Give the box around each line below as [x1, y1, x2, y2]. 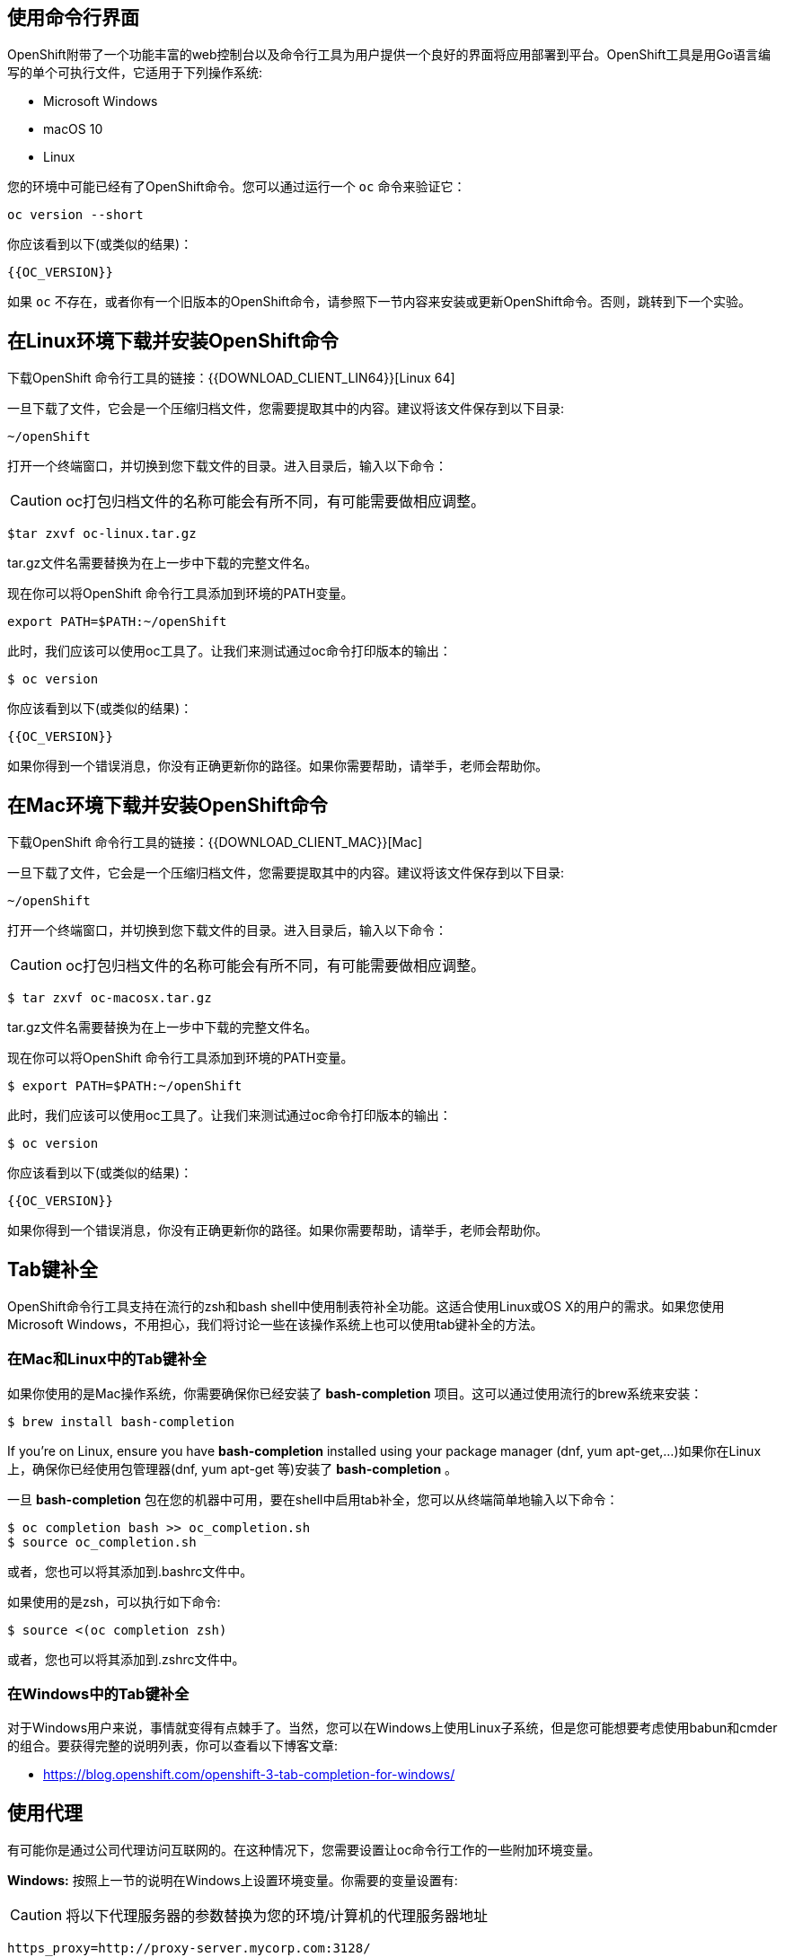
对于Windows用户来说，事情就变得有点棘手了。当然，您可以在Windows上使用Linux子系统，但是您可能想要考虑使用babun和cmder [7, 1720, 778, 1736]
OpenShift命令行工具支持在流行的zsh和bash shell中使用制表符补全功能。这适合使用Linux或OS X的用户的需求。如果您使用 [7, 1298, 725, 1314]
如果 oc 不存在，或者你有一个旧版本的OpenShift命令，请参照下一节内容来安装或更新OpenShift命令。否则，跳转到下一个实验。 [7, 294, 752, 310]
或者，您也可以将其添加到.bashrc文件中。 [7, 1563, 253, 1579]
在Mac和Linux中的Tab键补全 [7, 1350, 207, 1369]
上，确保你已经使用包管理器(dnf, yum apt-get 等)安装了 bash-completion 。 [7, 1460, 458, 1477]
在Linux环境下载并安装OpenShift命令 [7, 329, 339, 352]
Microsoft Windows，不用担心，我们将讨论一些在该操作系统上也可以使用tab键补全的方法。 [7, 1316, 543, 1332]
